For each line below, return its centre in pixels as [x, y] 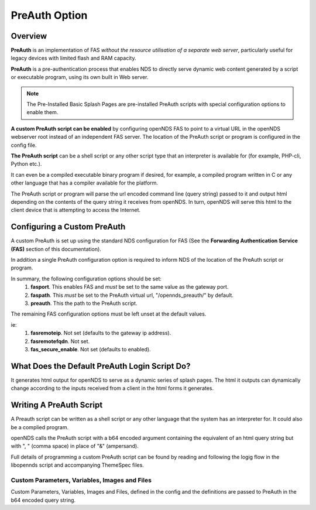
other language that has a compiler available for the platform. [84, 183]
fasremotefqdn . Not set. [60, 341]
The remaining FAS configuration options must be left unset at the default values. [109, 314]
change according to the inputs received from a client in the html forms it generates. [112, 388]
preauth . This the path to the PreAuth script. [84, 303]
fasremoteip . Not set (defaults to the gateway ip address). [101, 333]
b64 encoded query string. [43, 500]
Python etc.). [26, 164]
